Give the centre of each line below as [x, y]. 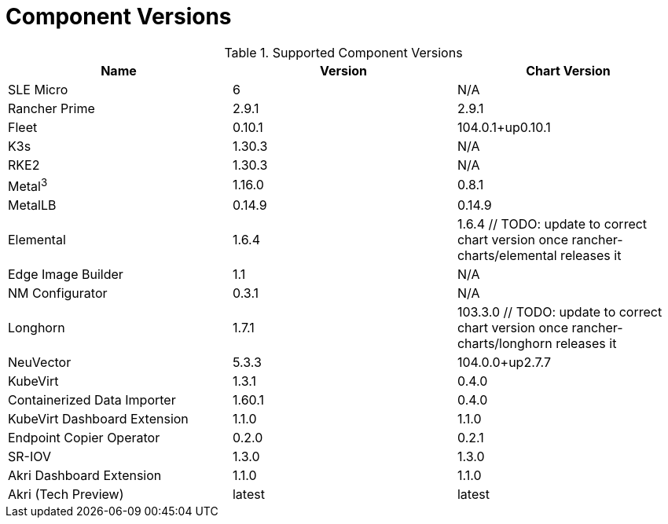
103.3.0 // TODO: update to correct [560, 312]
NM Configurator [58, 293]
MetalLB [32, 205]
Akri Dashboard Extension [85, 476]
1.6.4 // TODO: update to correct [552, 224]
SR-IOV [29, 457]
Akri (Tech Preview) [66, 495]
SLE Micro [38, 89]
